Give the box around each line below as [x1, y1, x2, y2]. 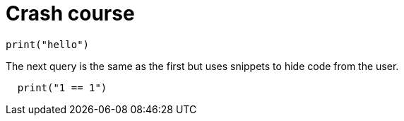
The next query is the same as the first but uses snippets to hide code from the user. [6, 59, 399, 72]
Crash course [6, 1, 135, 25]
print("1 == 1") [17, 81, 107, 93]
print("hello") [6, 38, 90, 50]
